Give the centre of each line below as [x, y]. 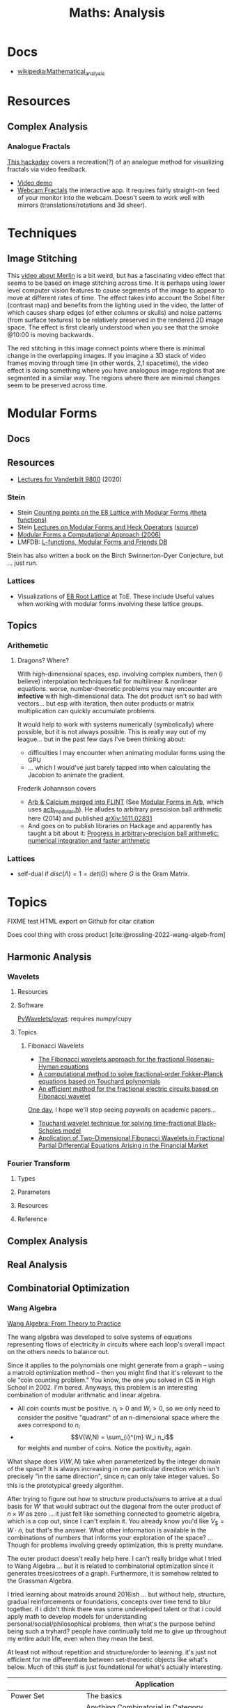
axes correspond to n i [48, 1426]
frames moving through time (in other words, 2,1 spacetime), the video [108, 363]
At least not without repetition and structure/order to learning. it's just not [112, 1652]
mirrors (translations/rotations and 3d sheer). [82, 205]
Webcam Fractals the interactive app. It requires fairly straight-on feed [118, 190]
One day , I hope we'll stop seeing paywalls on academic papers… [122, 1110]
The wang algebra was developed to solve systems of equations [100, 1337]
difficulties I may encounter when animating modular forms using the [126, 753]
